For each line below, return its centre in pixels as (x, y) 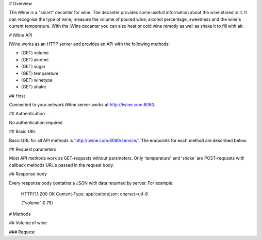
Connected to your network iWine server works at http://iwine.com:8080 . (82, 105)
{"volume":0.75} (37, 203)
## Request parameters (33, 149)
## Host (17, 96)
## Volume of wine (28, 223)
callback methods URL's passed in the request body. (61, 165)
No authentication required (36, 122)
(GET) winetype (37, 80)
